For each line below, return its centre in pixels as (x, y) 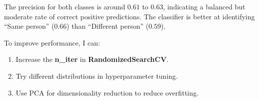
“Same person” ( (29, 26)
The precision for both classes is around (65, 6)
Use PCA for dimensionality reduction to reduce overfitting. (107, 92)
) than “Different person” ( (108, 26)
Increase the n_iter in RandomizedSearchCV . (92, 59)
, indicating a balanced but (204, 6)
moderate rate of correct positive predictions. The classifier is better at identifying (129, 16)
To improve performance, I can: (52, 42)
